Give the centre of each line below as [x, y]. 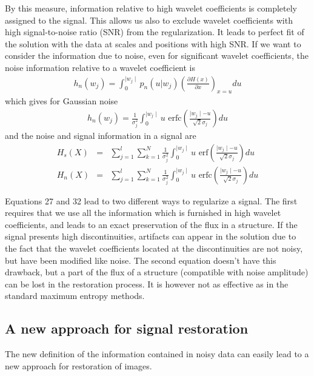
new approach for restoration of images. [78, 365]
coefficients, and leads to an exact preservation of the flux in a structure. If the [151, 224]
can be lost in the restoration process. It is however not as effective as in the [147, 284]
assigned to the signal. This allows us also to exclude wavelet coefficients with [149, 20]
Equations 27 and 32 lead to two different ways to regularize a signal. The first [151, 200]
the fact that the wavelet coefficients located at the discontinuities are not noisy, [154, 248]
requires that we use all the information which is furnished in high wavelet [143, 213]
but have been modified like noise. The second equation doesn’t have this [141, 260]
